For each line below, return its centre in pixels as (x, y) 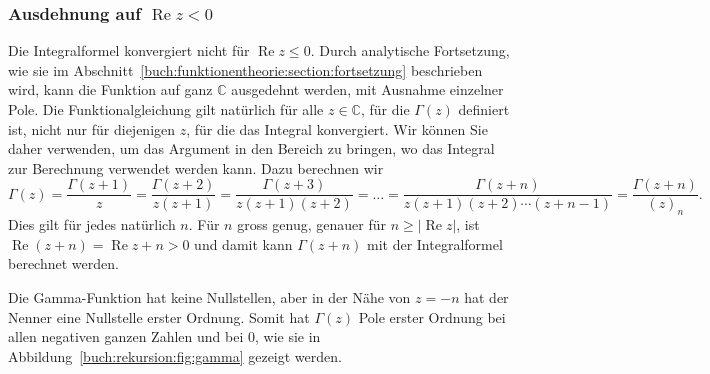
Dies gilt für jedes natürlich (92, 224)
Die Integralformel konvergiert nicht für (129, 50)
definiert (484, 109)
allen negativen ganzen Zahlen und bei (126, 336)
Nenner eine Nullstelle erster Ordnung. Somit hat (159, 316)
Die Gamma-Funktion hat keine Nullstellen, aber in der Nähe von (209, 297)
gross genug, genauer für (311, 224)
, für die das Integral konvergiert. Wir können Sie (337, 128)
